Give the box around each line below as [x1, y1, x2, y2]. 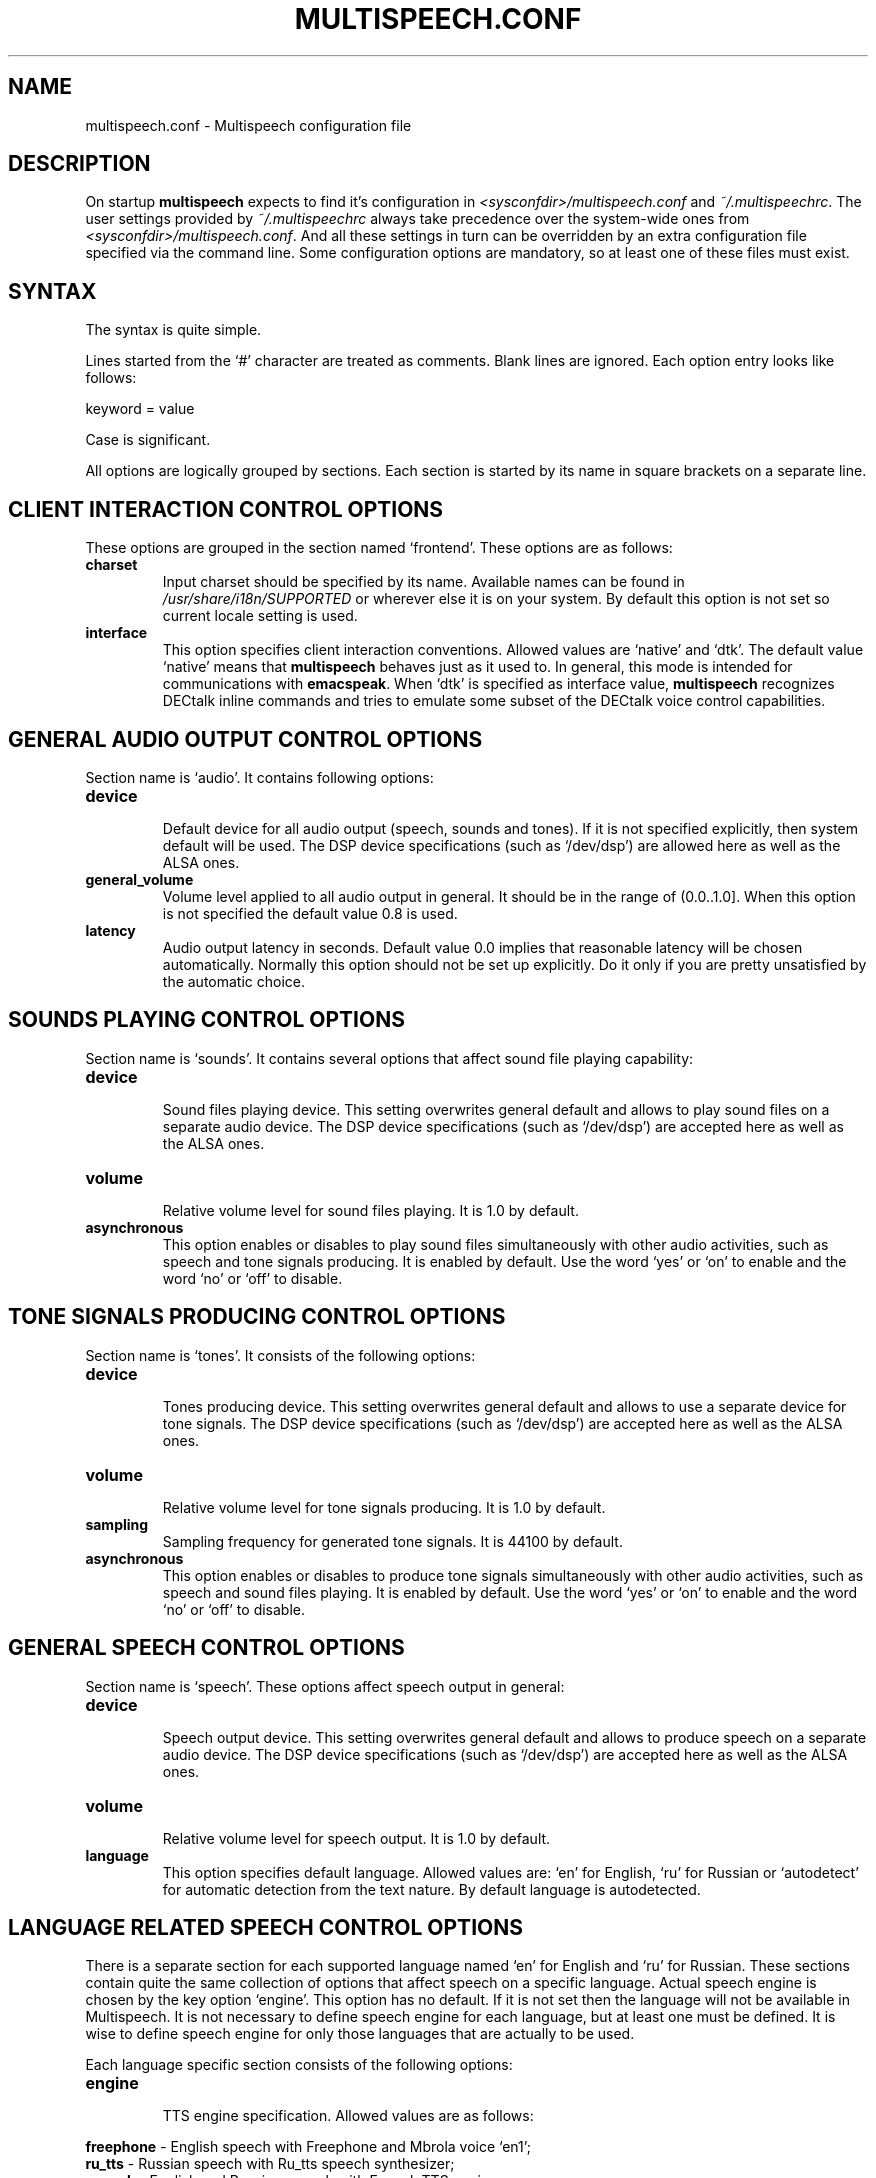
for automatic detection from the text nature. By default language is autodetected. [162, 1880, 701, 1898]
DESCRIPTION [8, 151, 151, 177]
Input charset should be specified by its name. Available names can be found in [162, 573, 685, 591]
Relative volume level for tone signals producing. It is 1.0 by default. [162, 1498, 606, 1516]
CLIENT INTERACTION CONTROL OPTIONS [8, 496, 444, 522]
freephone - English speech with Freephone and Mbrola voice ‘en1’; [85, 2138, 531, 2156]
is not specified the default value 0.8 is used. [162, 904, 458, 922]
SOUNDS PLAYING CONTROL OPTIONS [8, 1007, 405, 1033]
